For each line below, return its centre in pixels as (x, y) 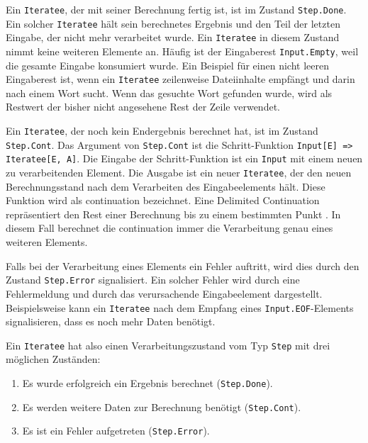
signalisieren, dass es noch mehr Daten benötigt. (111, 321)
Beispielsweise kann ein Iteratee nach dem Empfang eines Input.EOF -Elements (180, 307)
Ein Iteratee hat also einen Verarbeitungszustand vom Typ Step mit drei (168, 345)
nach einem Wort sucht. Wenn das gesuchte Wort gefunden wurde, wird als (169, 92)
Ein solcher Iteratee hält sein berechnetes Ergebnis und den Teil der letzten (173, 23)
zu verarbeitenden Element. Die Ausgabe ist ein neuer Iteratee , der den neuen (179, 173)
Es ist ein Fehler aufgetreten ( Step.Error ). (116, 431)
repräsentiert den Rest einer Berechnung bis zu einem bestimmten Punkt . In (173, 214)
